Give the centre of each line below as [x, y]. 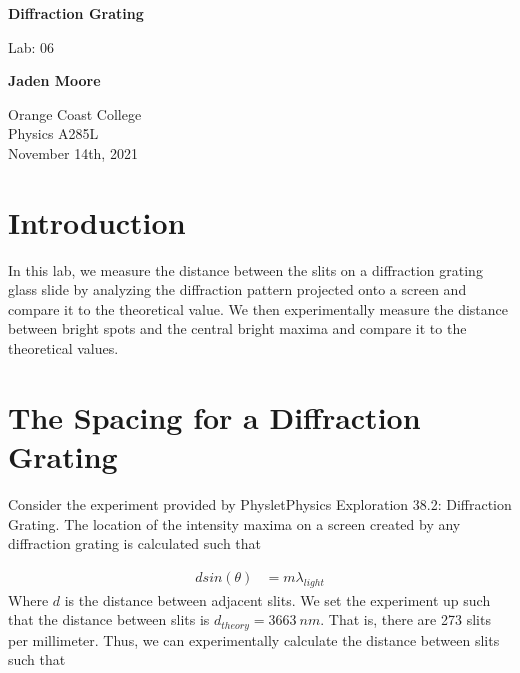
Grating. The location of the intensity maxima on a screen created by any [234, 523]
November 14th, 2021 [73, 152]
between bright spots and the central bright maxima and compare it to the [237, 328]
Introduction [97, 221]
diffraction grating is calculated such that [135, 543]
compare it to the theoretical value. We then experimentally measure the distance [258, 308]
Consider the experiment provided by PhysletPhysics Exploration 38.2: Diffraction [260, 503]
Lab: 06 [31, 46]
